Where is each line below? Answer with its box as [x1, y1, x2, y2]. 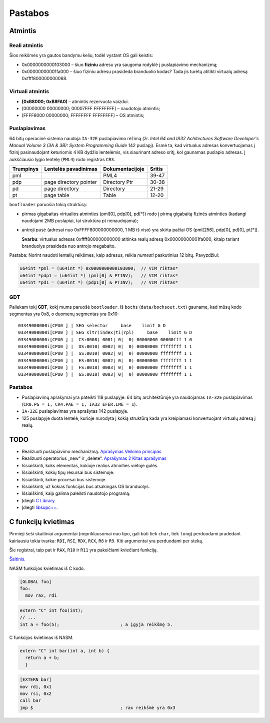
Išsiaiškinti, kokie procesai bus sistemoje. [21, 476, 107, 482]
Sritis [150, 166, 163, 173]
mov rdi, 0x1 [19, 683, 52, 689]
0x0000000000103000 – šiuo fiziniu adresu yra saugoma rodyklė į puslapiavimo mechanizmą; [21, 62, 217, 68]
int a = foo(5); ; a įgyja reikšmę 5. [19, 621, 173, 627]
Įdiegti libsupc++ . [21, 504, 58, 510]
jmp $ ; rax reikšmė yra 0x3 [19, 704, 175, 710]
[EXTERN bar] [19, 677, 52, 682]
